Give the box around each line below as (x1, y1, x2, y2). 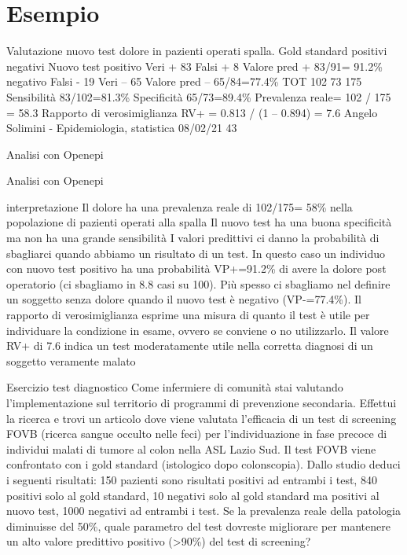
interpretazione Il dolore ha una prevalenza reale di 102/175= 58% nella (6, 198, 353, 215)
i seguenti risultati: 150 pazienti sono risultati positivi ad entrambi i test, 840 (6, 471, 377, 487)
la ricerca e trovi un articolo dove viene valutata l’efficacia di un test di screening (6, 410, 397, 426)
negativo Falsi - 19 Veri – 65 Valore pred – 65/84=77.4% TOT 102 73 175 (6, 73, 362, 90)
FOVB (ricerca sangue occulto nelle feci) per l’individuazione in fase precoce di (6, 425, 387, 442)
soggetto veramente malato (6, 352, 136, 369)
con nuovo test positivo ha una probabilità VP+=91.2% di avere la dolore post (6, 260, 387, 277)
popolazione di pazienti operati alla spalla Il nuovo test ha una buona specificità (6, 214, 392, 230)
